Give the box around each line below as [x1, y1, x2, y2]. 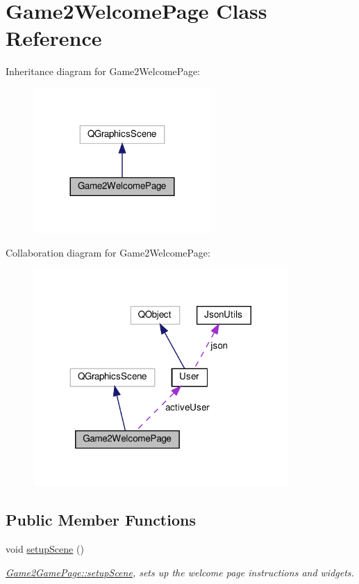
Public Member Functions [6, 509, 196, 530]
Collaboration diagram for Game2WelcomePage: [6, 245, 210, 259]
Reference [6, 24, 102, 52]
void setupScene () [6, 542, 84, 556]
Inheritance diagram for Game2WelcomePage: [6, 64, 201, 79]
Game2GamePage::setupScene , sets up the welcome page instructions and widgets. [6, 565, 354, 579]
